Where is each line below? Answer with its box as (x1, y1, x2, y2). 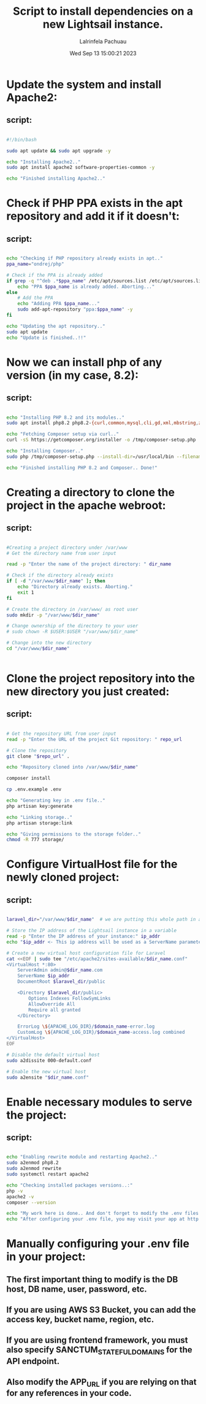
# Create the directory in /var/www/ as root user (6, 606, 139, 612)
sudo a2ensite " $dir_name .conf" (6, 1074, 89, 1080)
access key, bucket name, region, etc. (6, 1314, 154, 1325)
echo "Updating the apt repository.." (6, 323, 105, 329)
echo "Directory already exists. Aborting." (17, 584, 133, 590)
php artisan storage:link (6, 820, 72, 826)
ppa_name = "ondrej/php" (6, 261, 64, 267)
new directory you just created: (6, 685, 170, 699)
